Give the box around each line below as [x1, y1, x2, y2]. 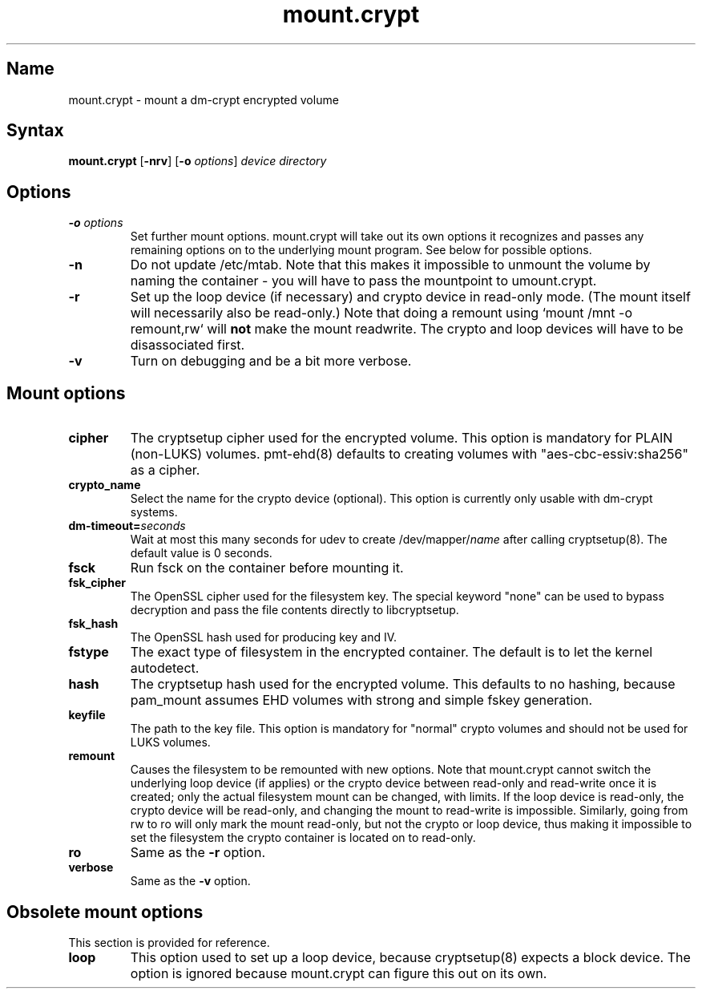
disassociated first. [130, 337, 245, 354]
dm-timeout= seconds [68, 519, 186, 533]
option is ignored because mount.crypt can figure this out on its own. [130, 965, 547, 981]
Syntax [6, 120, 64, 141]
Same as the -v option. [130, 874, 251, 888]
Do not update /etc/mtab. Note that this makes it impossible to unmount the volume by [130, 257, 651, 273]
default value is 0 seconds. [130, 546, 272, 560]
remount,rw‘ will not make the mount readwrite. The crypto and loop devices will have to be [130, 321, 684, 338]
